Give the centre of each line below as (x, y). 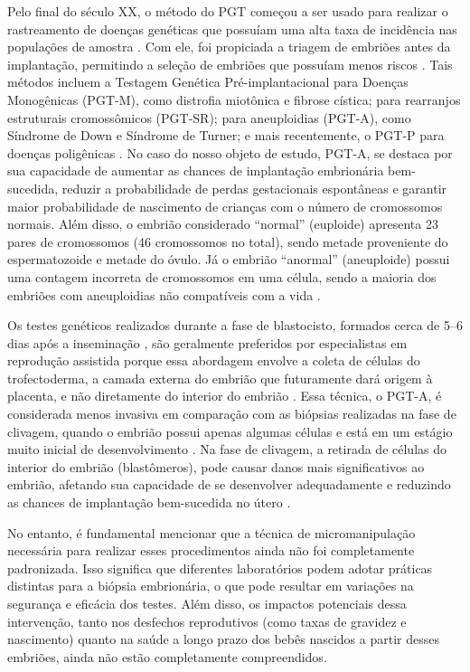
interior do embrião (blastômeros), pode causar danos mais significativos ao (216, 466)
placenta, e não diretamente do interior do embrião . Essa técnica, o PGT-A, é (225, 396)
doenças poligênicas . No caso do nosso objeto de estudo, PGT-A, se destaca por (230, 152)
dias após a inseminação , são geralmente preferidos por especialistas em (207, 342)
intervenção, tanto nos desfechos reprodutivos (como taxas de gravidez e (207, 621)
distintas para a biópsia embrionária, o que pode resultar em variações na (211, 586)
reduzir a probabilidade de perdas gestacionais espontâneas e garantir (254, 188)
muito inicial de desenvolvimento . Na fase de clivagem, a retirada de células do (227, 449)
